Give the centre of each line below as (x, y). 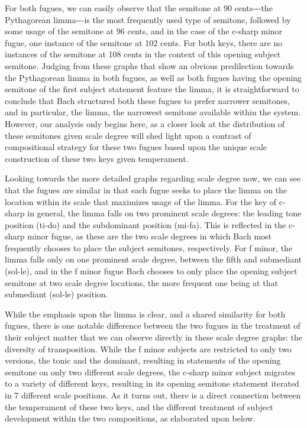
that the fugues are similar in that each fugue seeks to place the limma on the (146, 189)
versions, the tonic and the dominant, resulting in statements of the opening (143, 360)
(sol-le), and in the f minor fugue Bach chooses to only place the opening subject (151, 271)
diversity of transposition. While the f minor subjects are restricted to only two (148, 348)
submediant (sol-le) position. (56, 294)
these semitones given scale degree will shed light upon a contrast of (128, 135)
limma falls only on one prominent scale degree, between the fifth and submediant (153, 259)
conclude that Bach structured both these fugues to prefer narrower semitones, (147, 100)
